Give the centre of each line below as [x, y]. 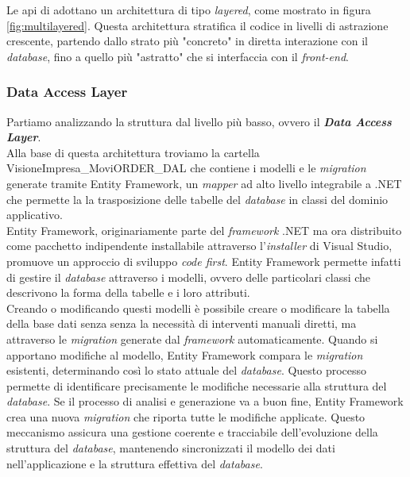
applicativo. [35, 215]
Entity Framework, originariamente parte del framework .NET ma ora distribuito [204, 230]
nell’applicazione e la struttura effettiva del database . [135, 463]
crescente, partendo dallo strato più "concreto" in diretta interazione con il [187, 41]
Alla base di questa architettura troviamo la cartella [133, 152]
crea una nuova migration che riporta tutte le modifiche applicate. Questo [186, 416]
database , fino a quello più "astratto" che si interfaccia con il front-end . [178, 56]
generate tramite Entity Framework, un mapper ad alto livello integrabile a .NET [204, 183]
